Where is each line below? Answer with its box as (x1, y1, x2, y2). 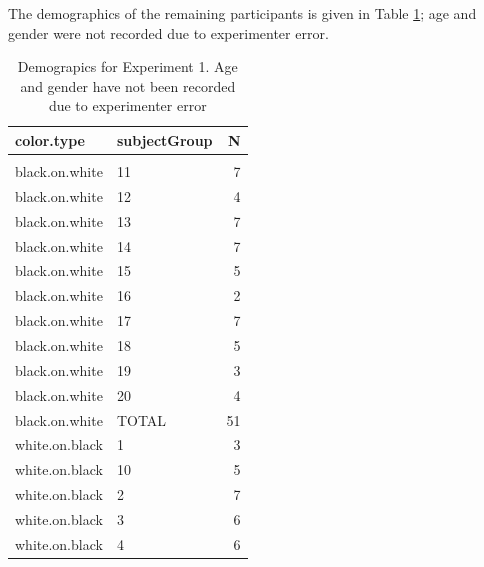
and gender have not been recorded (20, 75, 236, 96)
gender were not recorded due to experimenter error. (8, 22, 329, 43)
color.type (15, 129, 85, 150)
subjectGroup (116, 129, 213, 150)
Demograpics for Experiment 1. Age (17, 56, 238, 77)
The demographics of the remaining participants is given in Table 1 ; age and (8, 3, 477, 23)
